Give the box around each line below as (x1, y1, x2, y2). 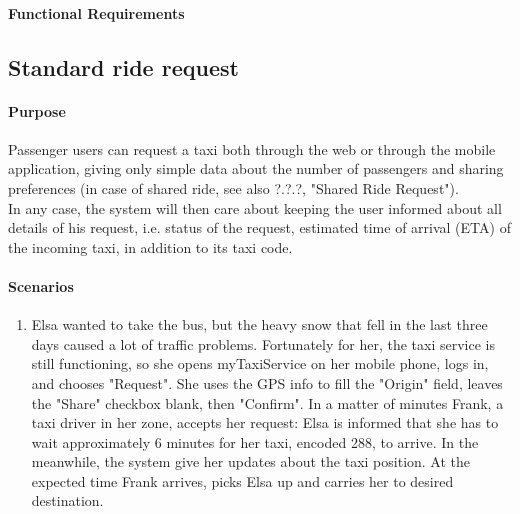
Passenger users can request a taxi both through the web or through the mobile (8, 138, 496, 159)
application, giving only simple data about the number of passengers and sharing (8, 158, 504, 179)
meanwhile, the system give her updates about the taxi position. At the (31, 451, 471, 472)
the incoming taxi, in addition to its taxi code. (8, 236, 293, 257)
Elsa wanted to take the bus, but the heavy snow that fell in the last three (31, 314, 488, 335)
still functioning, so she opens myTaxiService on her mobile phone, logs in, (31, 353, 489, 374)
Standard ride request (8, 51, 239, 82)
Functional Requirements (8, 2, 185, 23)
